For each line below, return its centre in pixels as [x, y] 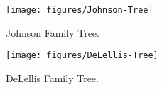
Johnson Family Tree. [53, 32]
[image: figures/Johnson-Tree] [80, 10]
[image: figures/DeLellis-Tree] [82, 56]
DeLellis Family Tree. [52, 78]
